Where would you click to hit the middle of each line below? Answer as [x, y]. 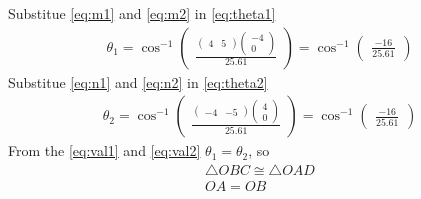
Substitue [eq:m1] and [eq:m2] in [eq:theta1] [142, 13]
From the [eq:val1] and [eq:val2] [104, 150]
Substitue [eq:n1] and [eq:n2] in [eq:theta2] [138, 81]
